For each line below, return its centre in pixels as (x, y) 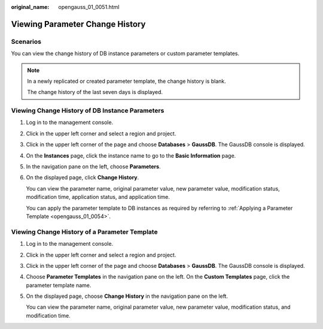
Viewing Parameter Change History (78, 24)
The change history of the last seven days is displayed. (95, 92)
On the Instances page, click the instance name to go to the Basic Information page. (131, 155)
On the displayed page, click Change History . (83, 177)
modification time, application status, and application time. (98, 197)
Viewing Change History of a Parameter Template (84, 232)
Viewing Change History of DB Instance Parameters (88, 111)
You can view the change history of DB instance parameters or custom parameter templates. (125, 53)
